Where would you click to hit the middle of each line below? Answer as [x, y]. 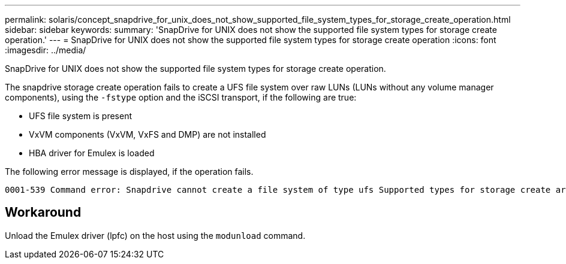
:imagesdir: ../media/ [46, 50]
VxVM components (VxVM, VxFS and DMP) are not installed [147, 134]
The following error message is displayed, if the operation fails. [129, 172]
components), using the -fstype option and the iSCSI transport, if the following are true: [181, 97]
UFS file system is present [81, 116]
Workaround [43, 213]
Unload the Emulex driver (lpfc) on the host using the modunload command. [155, 235]
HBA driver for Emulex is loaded [92, 153]
